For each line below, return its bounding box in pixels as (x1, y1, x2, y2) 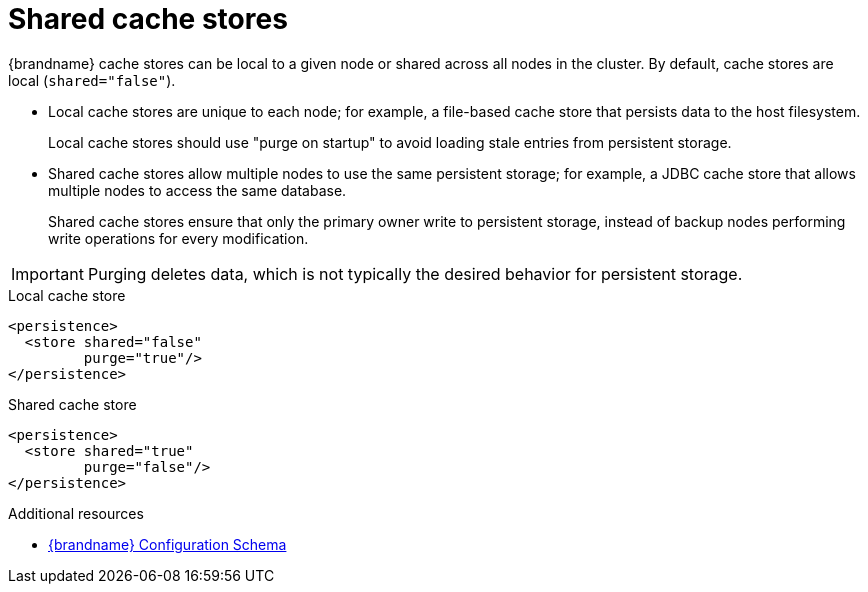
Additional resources (8, 504, 144, 522)
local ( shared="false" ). (8, 71, 176, 89)
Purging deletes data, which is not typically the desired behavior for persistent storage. (87, 263, 743, 284)
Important (11, 263, 84, 284)
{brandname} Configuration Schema (48, 535, 287, 553)
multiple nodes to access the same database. (48, 181, 347, 199)
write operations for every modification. (48, 229, 309, 247)
